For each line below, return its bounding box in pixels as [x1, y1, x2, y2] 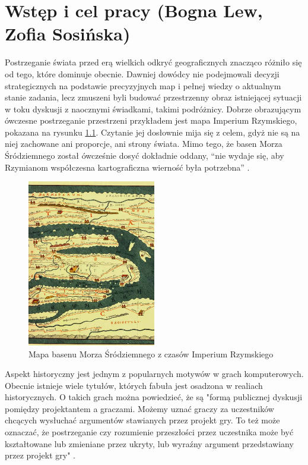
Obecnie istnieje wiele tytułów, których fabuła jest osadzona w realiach [5, 379, 263, 391]
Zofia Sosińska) [5, 21, 131, 46]
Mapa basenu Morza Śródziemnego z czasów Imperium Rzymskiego [28, 347, 274, 360]
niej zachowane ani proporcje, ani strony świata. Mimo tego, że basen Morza [5, 137, 282, 150]
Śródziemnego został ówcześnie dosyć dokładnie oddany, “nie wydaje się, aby [5, 149, 284, 162]
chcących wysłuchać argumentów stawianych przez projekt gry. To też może [5, 414, 280, 426]
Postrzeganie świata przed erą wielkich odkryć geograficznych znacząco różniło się [5, 56, 302, 68]
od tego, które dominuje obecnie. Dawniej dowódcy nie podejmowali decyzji [5, 67, 280, 80]
